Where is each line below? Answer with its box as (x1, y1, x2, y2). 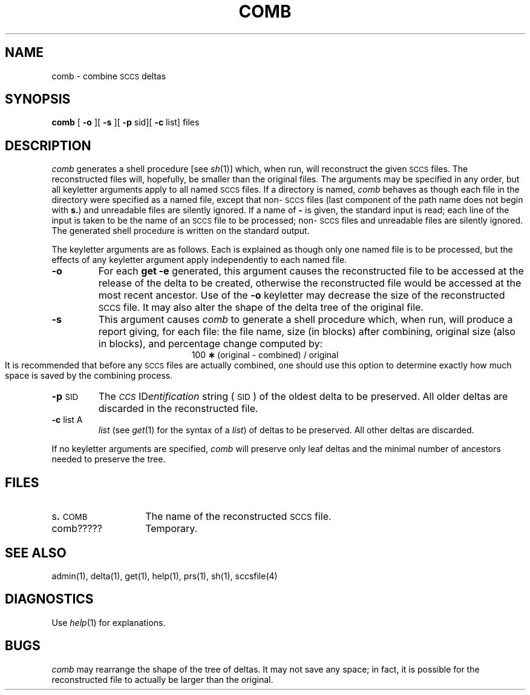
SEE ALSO (5, 545, 67, 560)
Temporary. (145, 522, 198, 535)
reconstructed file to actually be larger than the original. (51, 674, 273, 685)
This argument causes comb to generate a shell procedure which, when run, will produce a (98, 313, 513, 326)
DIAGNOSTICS (5, 591, 94, 607)
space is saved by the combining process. (5, 370, 173, 381)
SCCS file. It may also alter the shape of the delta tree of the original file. (98, 301, 424, 314)
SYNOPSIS (5, 91, 71, 107)
